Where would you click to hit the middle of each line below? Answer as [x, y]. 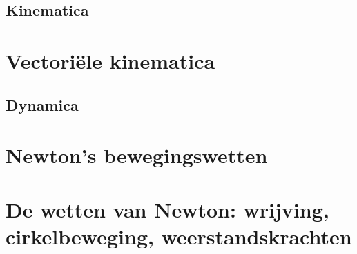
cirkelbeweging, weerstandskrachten [179, 236]
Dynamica [42, 104]
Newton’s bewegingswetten [137, 155]
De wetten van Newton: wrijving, [167, 209]
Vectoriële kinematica [110, 60]
